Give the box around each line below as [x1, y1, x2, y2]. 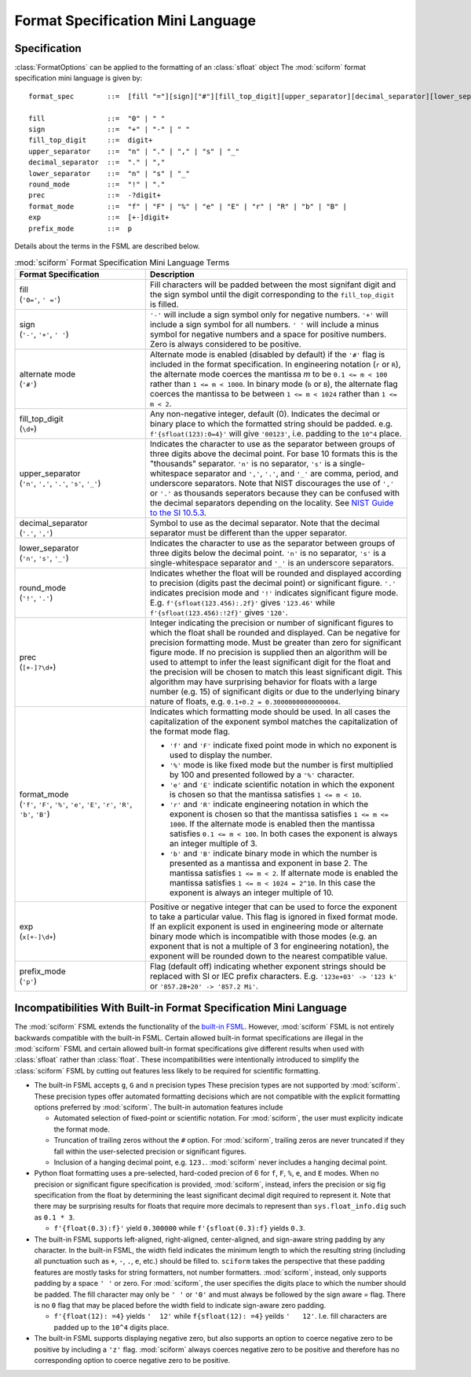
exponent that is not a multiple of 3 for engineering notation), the [149, 941, 389, 952]
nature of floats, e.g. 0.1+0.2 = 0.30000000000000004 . [149, 696, 341, 707]
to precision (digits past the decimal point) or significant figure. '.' [149, 577, 396, 588]
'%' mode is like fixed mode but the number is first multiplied [169, 759, 394, 770]
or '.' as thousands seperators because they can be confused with [149, 488, 400, 499]
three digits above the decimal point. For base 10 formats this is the [149, 448, 398, 459]
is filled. [149, 299, 179, 310]
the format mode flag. [149, 726, 231, 737]
